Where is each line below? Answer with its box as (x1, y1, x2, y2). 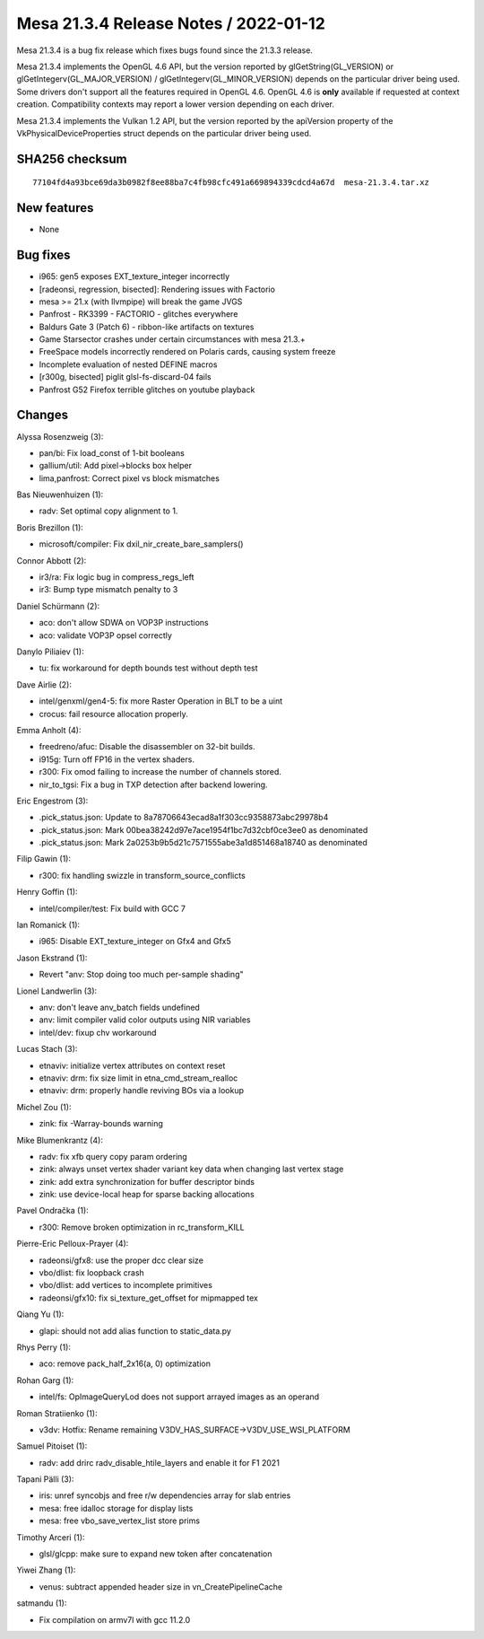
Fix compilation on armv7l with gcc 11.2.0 (39, 1614, 191, 1625)
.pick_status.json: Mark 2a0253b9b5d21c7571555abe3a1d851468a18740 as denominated (39, 837, 367, 848)
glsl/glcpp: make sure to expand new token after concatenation (39, 1548, 272, 1559)
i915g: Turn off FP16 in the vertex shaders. (39, 754, 194, 765)
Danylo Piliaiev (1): (16, 646, 84, 657)
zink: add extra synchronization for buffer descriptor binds (39, 1176, 255, 1187)
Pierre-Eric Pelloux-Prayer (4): (16, 1239, 129, 1249)
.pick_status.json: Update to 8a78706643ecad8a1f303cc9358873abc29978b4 (39, 812, 329, 823)
